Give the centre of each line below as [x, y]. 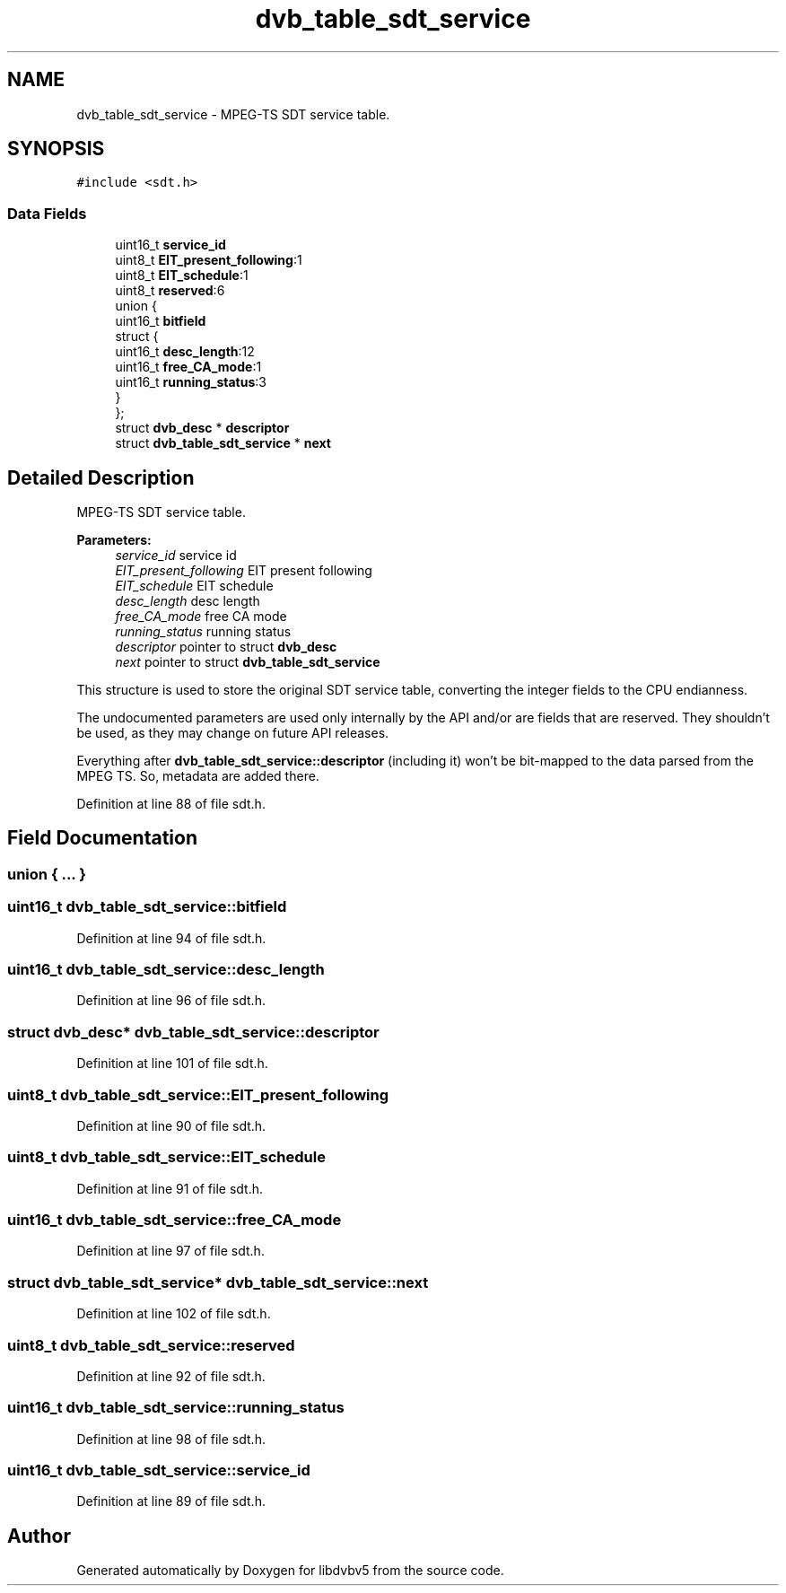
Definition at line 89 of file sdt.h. [171, 1501]
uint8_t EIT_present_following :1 [209, 260]
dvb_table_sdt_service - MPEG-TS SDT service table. [233, 114]
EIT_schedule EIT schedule [194, 586]
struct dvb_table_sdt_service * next [223, 443]
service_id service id [176, 556]
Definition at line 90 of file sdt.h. [171, 1125]
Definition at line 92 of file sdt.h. [171, 1376]
